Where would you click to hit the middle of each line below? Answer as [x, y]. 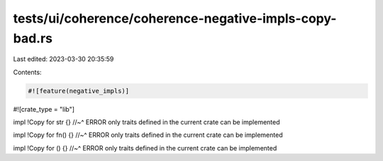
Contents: [27, 72]
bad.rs [33, 38]
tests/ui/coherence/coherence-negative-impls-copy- [175, 18]
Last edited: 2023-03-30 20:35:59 [63, 59]
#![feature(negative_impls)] [79, 91]
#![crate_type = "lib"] [44, 109]
